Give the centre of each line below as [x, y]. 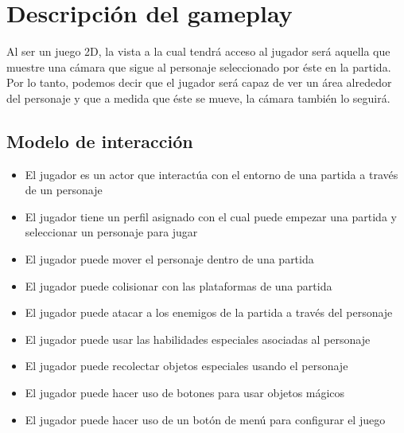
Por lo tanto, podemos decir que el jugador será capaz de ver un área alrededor [199, 82]
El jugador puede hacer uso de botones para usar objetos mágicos [185, 393]
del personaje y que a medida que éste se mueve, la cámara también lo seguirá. [198, 98]
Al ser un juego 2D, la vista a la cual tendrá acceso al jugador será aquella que [198, 51]
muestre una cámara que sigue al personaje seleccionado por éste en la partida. [199, 66]
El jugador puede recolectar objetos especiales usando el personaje [186, 366]
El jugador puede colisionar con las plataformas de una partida [179, 285]
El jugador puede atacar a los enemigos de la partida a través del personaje [209, 312]
